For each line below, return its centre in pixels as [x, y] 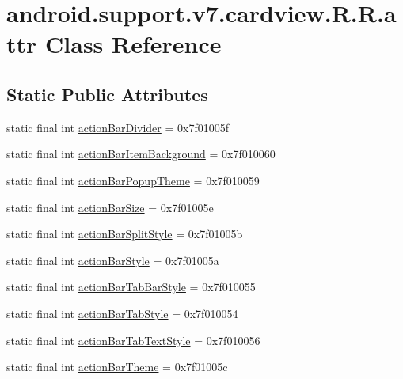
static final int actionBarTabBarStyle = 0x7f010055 [131, 287]
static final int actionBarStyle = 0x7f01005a [113, 260]
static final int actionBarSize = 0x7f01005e [110, 207]
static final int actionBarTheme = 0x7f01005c [117, 367]
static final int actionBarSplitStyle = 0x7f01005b [125, 234]
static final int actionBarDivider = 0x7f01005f [118, 127]
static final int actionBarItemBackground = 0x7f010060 [141, 154]
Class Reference [133, 44]
